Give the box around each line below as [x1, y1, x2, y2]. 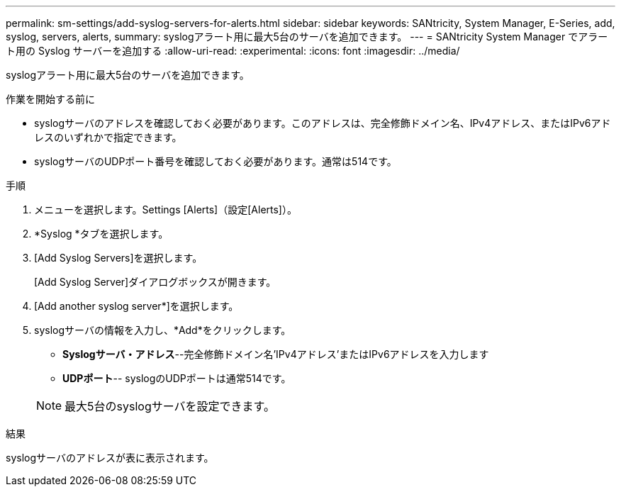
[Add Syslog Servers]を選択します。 [34, 252, 203, 264]
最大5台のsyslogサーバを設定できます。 [65, 399, 275, 413]
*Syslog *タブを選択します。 [34, 228, 169, 240]
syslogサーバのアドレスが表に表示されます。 [6, 452, 214, 464]
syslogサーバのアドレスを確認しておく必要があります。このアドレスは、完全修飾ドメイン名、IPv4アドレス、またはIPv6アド [34, 117, 611, 129]
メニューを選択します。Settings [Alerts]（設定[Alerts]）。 [34, 203, 297, 216]
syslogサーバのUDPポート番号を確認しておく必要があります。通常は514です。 [34, 155, 397, 167]
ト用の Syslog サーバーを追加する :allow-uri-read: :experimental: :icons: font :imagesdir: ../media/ [6, 45, 460, 57]
